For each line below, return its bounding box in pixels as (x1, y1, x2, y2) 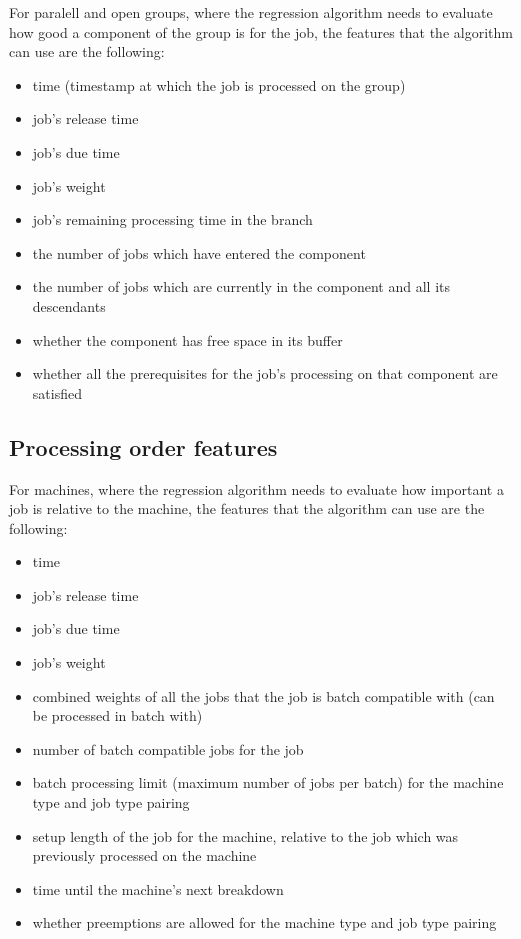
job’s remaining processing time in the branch (32, 209, 313, 230)
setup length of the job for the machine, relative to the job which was (32, 825, 459, 846)
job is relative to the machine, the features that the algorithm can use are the (9, 498, 485, 519)
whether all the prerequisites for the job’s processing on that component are (32, 363, 498, 384)
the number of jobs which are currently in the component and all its (32, 276, 451, 297)
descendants (32, 295, 106, 316)
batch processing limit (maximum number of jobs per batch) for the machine (32, 772, 504, 793)
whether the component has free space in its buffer (32, 329, 343, 350)
